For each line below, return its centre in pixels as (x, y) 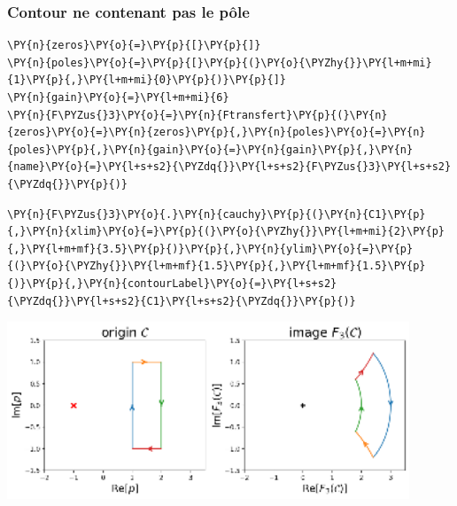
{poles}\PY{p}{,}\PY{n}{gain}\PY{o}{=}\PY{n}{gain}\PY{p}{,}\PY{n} (210, 149)
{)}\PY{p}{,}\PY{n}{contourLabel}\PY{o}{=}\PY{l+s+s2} (172, 283)
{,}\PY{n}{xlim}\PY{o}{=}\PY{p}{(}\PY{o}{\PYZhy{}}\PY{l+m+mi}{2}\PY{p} (226, 232)
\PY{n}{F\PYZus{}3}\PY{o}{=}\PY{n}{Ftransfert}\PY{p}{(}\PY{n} (198, 115)
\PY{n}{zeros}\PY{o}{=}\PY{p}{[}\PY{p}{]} (134, 46)
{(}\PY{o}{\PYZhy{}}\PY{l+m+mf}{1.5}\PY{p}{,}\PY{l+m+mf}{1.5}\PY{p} (217, 266)
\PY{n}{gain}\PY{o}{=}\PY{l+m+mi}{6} (118, 97)
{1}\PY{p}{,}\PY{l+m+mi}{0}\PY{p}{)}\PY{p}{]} (147, 80)
